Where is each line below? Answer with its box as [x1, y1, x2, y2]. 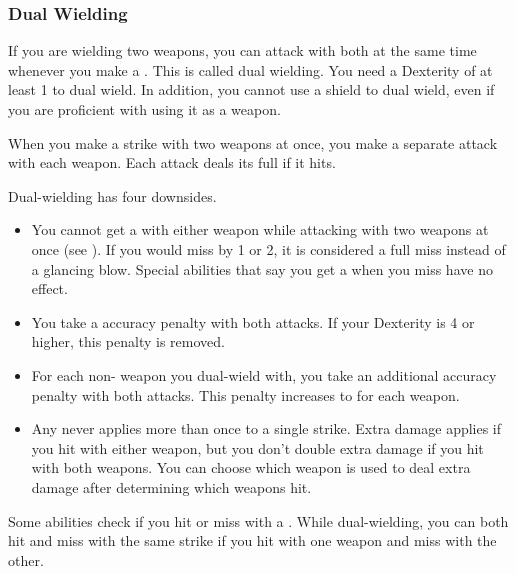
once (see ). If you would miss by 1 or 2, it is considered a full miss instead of [31, 238, 506, 259]
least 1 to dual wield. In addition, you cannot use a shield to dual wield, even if [8, 79, 495, 100]
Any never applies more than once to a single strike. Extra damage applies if [31, 418, 502, 439]
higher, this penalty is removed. [31, 331, 225, 352]
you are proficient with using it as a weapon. [8, 99, 281, 119]
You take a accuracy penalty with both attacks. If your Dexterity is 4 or [31, 311, 475, 332]
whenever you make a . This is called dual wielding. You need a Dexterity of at [8, 59, 493, 80]
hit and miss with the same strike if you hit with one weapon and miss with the [8, 530, 497, 551]
